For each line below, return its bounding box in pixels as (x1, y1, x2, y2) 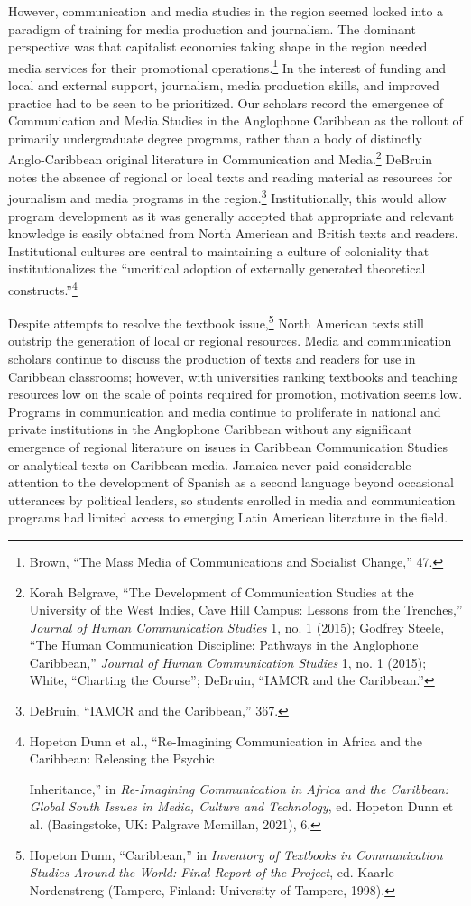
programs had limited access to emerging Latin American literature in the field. (8, 508, 448, 527)
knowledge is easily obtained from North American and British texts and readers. (8, 224, 458, 243)
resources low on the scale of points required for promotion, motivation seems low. (8, 384, 463, 403)
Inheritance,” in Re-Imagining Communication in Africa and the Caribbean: (29, 779, 449, 798)
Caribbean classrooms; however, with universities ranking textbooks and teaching (8, 366, 458, 385)
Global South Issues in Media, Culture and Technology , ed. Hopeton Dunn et (29, 797, 454, 816)
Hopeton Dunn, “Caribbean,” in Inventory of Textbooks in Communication (29, 845, 443, 864)
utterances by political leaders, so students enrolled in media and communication (8, 490, 456, 509)
